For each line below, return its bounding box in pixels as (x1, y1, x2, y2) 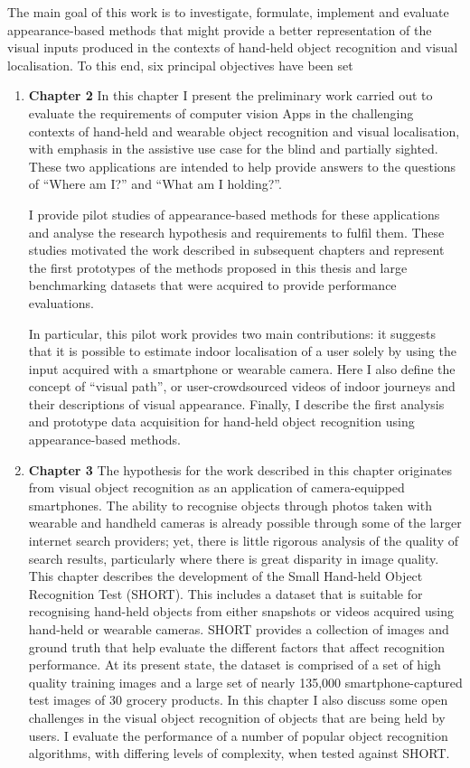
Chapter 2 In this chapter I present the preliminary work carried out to (28, 86, 433, 105)
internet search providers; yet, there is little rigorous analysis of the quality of (28, 531, 458, 550)
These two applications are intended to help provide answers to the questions (28, 156, 456, 175)
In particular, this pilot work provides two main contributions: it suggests (28, 323, 437, 342)
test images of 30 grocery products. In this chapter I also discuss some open (28, 690, 448, 709)
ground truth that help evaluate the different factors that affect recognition (28, 637, 446, 656)
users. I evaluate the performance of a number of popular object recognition (28, 726, 448, 745)
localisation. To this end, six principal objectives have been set (7, 55, 353, 74)
